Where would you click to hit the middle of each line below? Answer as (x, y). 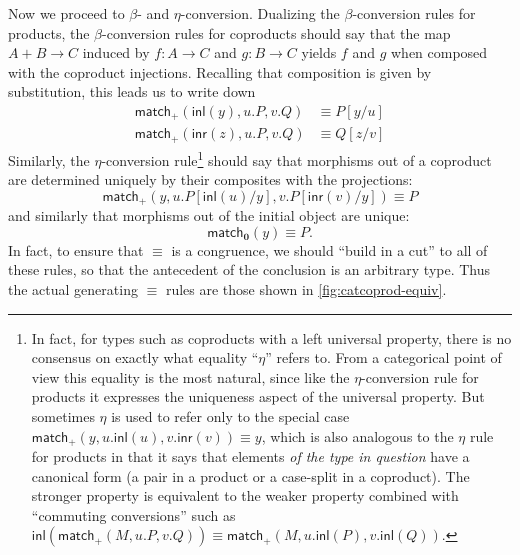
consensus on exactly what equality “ (145, 357)
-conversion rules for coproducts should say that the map (276, 32)
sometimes (63, 415)
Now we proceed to (66, 13)
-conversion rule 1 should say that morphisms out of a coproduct (296, 158)
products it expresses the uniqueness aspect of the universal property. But (258, 396)
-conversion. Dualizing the (260, 13)
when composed (439, 52)
